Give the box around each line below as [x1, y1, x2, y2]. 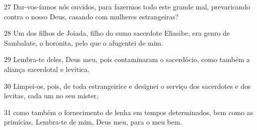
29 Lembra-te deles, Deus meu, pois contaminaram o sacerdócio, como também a [4, 54, 250, 65]
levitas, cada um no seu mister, [4, 90, 99, 101]
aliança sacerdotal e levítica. [4, 64, 90, 74]
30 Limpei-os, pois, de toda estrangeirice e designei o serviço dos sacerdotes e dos [4, 80, 251, 91]
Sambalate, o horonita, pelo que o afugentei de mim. [4, 37, 163, 48]
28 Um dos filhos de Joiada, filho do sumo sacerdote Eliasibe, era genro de [4, 28, 230, 38]
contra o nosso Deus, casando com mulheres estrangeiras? [4, 11, 179, 21]
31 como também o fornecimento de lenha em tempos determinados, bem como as [4, 107, 253, 117]
